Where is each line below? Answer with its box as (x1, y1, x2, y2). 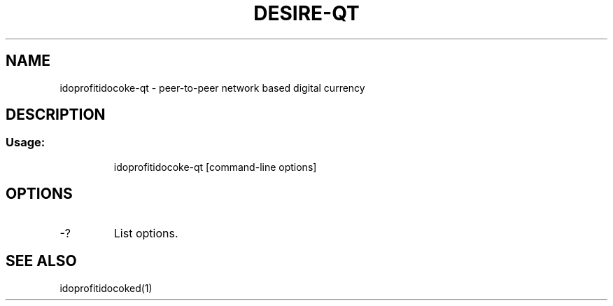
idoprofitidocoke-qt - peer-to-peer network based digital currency (59, 81, 365, 94)
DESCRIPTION (6, 106, 106, 124)
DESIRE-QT (253, 1, 360, 25)
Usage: (6, 135, 45, 150)
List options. (113, 225, 178, 240)
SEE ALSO (6, 252, 77, 270)
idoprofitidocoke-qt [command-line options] (113, 160, 317, 173)
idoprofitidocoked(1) (59, 281, 153, 294)
